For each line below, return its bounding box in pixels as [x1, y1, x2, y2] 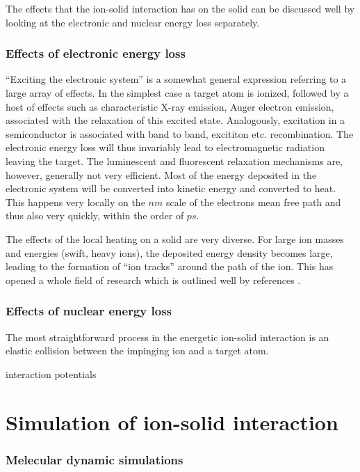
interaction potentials [6, 366, 97, 381]
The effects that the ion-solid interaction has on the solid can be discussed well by [6, 1, 355, 15]
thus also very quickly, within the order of [6, 208, 184, 223]
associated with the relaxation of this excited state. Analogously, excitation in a [6, 113, 345, 127]
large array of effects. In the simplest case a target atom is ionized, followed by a [6, 86, 349, 100]
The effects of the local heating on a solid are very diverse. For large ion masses [6, 231, 344, 246]
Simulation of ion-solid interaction [6, 407, 338, 436]
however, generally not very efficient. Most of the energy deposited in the [6, 167, 317, 182]
